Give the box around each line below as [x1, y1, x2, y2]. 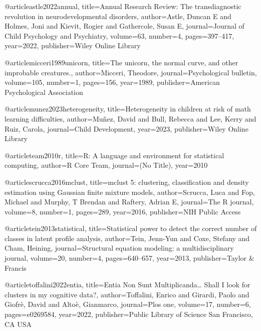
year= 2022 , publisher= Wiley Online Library [5, 40, 141, 51]
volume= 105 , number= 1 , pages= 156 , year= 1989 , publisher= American [5, 77, 220, 87]
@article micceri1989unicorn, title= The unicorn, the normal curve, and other [5, 57, 238, 67]
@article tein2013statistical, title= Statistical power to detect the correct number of [5, 223, 257, 234]
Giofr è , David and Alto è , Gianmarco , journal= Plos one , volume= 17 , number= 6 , [5, 299, 251, 309]
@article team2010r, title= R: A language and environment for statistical [5, 150, 224, 160]
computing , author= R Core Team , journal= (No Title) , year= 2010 [5, 160, 208, 170]
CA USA [5, 318, 32, 329]
